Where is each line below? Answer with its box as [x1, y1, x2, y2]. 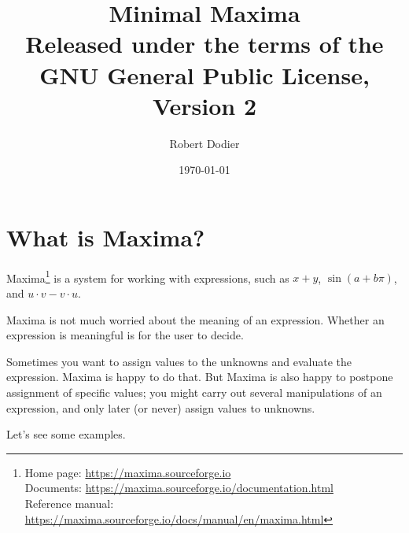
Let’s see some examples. [6, 426, 126, 442]
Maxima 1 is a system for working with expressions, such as [6, 267, 289, 286]
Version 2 [152, 89, 257, 121]
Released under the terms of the [25, 28, 384, 60]
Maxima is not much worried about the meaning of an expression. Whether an [6, 311, 385, 328]
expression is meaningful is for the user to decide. [6, 327, 244, 343]
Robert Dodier [169, 135, 240, 151]
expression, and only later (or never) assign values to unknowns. [6, 399, 315, 416]
